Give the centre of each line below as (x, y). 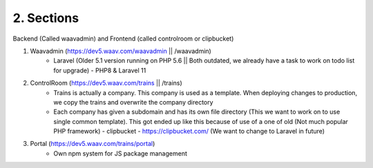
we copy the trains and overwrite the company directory (133, 102)
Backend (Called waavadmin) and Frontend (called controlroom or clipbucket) (123, 39)
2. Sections (46, 18)
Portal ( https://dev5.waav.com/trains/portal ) (93, 144)
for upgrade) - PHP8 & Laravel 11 (100, 70)
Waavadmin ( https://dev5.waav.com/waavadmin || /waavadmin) (121, 51)
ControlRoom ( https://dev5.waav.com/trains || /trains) (106, 83)
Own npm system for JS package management (121, 153)
